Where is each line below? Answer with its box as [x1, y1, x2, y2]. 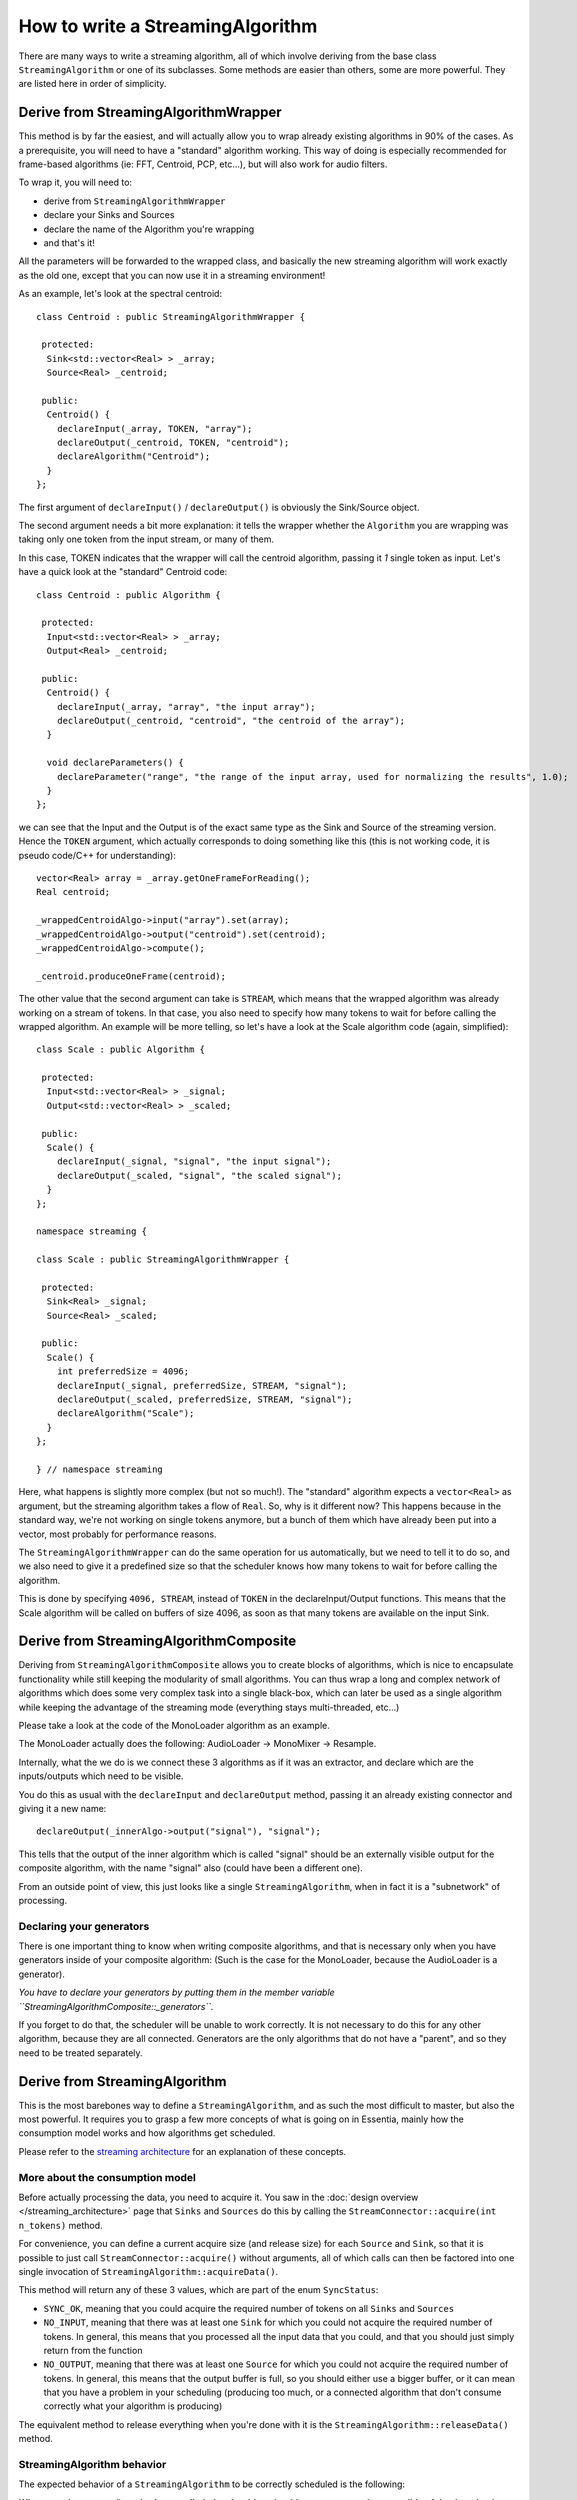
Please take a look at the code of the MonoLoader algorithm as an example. [18, 1719, 330, 1731]
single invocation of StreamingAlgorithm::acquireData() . [18, 2265, 279, 2277]
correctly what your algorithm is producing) [43, 2400, 223, 2412]
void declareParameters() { [46, 757, 185, 769]
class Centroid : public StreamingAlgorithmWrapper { [36, 311, 305, 322]
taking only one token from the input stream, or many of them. [18, 533, 275, 545]
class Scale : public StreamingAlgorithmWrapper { [36, 1254, 290, 1265]
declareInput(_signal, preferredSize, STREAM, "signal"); [56, 1380, 348, 1391]
